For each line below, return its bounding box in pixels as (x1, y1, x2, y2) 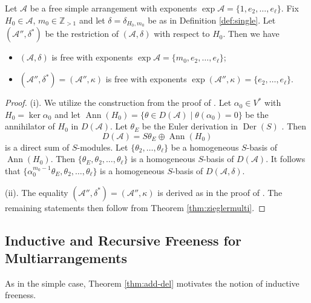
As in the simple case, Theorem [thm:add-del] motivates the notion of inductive (5, 276, 300, 289)
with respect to (154, 27, 210, 40)
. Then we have (223, 27, 280, 40)
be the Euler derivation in (142, 120, 238, 132)
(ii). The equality (5, 186, 68, 198)
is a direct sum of (5, 140, 70, 153)
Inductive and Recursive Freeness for (5, 230, 242, 249)
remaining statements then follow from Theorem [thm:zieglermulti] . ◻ (5, 201, 266, 213)
